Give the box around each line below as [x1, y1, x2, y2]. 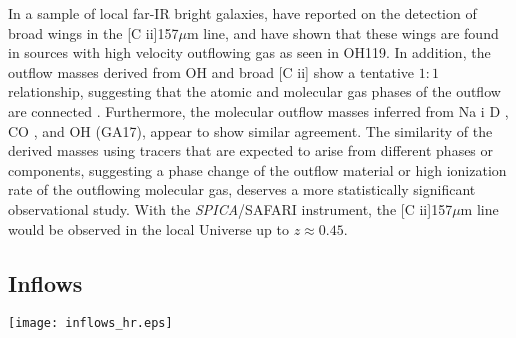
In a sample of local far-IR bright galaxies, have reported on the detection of [8, 3, 477, 23]
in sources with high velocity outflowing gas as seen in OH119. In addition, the [8, 42, 491, 63]
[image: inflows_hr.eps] [8, 316, 173, 331]
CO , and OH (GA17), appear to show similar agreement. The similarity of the [8, 120, 493, 141]
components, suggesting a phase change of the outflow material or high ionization [8, 159, 507, 180]
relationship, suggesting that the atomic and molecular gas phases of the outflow [8, 81, 501, 102]
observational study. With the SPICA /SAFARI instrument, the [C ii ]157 [8, 198, 453, 219]
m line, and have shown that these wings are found [186, 22, 499, 43]
